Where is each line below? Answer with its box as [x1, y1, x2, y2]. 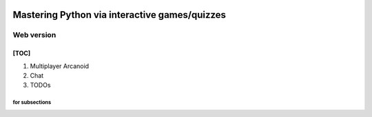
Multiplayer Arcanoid [30, 62, 90, 70]
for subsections [12, 99, 52, 106]
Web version [12, 30, 56, 40]
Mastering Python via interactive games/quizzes [12, 9, 227, 21]
